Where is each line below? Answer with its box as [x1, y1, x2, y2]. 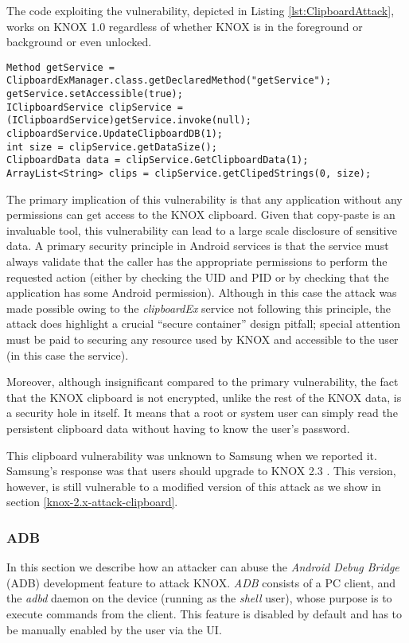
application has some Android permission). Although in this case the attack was [6, 284, 397, 301]
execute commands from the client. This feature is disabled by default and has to [6, 605, 403, 622]
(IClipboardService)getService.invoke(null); [6, 115, 251, 127]
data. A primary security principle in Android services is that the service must [6, 237, 389, 254]
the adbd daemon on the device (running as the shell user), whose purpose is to [6, 590, 392, 606]
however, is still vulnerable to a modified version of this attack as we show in [6, 477, 381, 494]
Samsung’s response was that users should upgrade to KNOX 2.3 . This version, [6, 462, 396, 479]
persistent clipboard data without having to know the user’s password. [6, 420, 350, 436]
